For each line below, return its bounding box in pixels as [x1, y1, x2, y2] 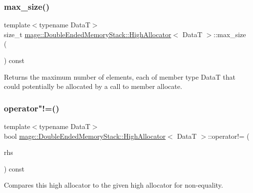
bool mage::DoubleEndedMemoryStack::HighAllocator [4, 130, 166, 141]
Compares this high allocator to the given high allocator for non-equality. [4, 180, 223, 190]
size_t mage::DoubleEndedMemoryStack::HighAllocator [4, 29, 171, 39]
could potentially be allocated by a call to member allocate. [4, 81, 182, 91]
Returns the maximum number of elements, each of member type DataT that [4, 71, 235, 82]
